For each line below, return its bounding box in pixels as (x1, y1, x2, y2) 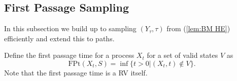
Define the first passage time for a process (4, 50, 134, 60)
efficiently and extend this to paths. (4, 33, 115, 43)
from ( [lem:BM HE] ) (166, 23, 230, 34)
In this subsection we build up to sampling (4, 23, 137, 34)
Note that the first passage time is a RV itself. (4, 67, 148, 77)
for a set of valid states (147, 50, 218, 60)
